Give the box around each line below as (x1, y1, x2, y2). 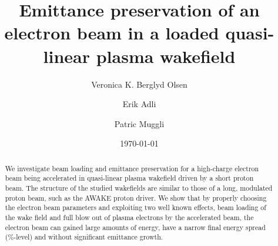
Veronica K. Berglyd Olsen (91, 78, 187, 90)
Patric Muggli (114, 117, 165, 129)
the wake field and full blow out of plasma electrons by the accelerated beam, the (5, 212, 254, 222)
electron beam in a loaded (4, 21, 219, 45)
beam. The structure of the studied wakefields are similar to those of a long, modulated (5, 182, 273, 192)
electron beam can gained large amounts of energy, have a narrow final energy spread (5, 222, 266, 232)
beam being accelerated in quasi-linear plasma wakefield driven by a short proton (5, 173, 254, 183)
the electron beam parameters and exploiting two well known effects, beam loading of (5, 202, 266, 212)
